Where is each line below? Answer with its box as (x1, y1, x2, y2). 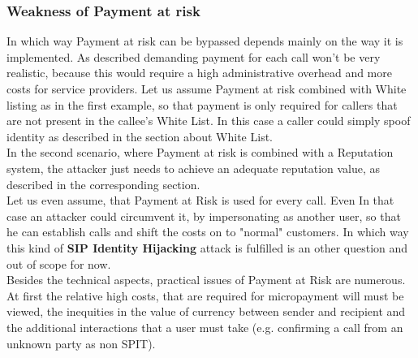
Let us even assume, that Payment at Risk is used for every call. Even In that (6, 192, 394, 209)
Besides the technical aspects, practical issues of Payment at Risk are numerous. (6, 271, 406, 288)
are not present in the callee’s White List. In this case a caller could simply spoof (6, 112, 411, 129)
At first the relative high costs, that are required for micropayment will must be (6, 287, 404, 304)
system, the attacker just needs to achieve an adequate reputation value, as (6, 159, 381, 176)
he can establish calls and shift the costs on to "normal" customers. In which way (6, 223, 409, 240)
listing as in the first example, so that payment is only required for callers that (6, 96, 398, 113)
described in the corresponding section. (6, 175, 200, 192)
